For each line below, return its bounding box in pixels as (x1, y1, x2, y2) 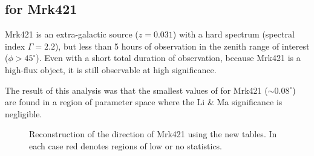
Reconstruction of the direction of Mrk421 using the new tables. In (29, 128, 277, 140)
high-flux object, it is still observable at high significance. (5, 63, 217, 76)
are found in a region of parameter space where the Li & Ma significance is (5, 96, 283, 108)
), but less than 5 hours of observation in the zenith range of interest (54, 39, 310, 52)
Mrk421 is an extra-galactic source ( (5, 28, 139, 41)
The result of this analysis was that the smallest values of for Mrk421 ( (5, 83, 268, 96)
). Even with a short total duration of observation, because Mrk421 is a (36, 51, 301, 64)
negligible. (5, 107, 42, 120)
